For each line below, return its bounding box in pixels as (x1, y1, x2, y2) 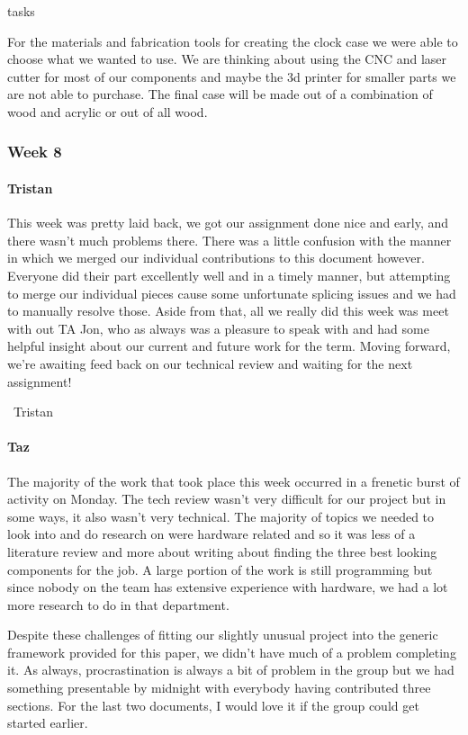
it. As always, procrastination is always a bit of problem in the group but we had (7, 660, 454, 679)
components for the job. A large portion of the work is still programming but (7, 560, 433, 578)
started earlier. (7, 713, 88, 732)
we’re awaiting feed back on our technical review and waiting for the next (7, 354, 413, 372)
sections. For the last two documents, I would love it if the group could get (7, 695, 419, 714)
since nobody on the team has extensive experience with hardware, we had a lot (7, 578, 448, 596)
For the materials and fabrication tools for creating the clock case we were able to (7, 31, 458, 50)
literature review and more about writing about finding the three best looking (7, 542, 437, 560)
